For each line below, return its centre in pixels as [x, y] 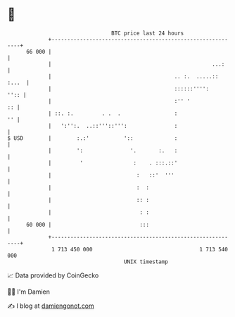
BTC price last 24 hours [148, 33]
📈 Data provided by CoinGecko [53, 275]
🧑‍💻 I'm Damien [29, 292]
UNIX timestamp [146, 262]
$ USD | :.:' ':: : [93, 138]
